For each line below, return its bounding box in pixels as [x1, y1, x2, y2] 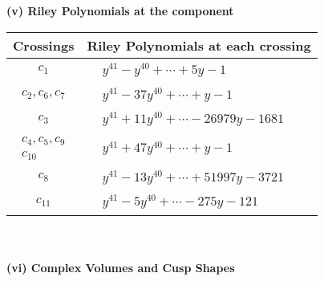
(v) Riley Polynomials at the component [6, 2, 234, 18]
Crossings [13, 35, 75, 55]
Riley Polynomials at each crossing [87, 35, 311, 55]
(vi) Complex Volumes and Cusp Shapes [6, 259, 235, 275]
